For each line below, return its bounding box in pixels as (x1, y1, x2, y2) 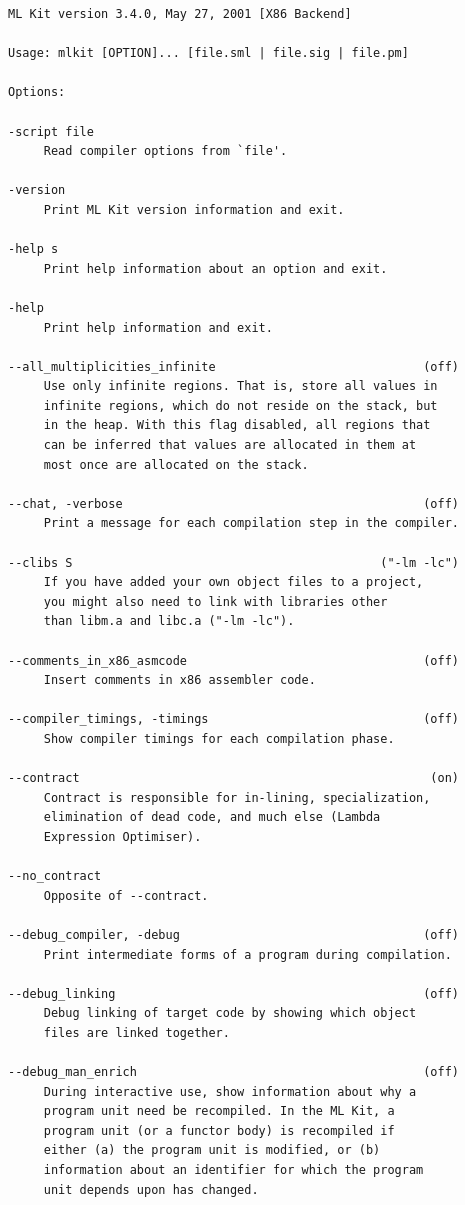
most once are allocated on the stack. (43, 457, 309, 472)
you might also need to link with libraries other (43, 594, 388, 609)
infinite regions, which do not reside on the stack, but (43, 398, 438, 413)
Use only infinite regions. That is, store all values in (43, 379, 438, 394)
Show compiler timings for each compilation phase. (43, 731, 395, 746)
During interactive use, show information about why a (43, 1084, 417, 1099)
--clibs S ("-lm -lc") (8, 555, 460, 570)
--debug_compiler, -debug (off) (8, 927, 460, 942)
